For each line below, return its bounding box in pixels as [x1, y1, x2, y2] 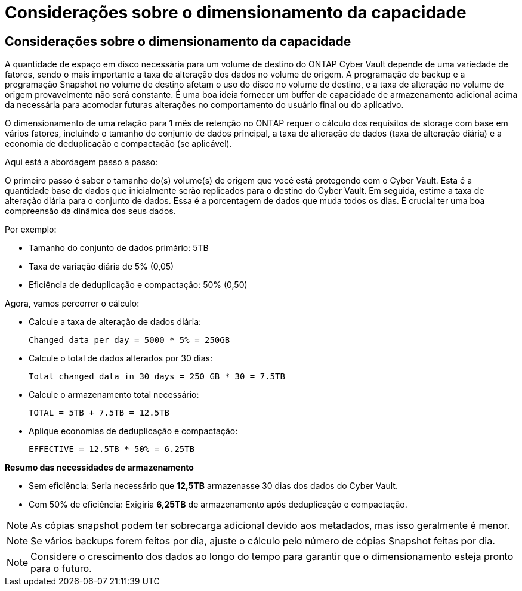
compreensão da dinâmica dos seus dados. [5, 206, 176, 216]
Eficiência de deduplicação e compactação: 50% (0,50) [29, 280, 248, 290]
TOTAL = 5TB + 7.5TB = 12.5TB [29, 408, 170, 418]
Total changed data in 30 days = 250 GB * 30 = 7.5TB [29, 372, 285, 382]
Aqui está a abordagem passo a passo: [5, 157, 158, 168]
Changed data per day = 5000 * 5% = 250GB [29, 335, 230, 345]
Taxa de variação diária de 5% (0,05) [29, 261, 174, 272]
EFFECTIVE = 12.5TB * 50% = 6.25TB [29, 444, 195, 454]
